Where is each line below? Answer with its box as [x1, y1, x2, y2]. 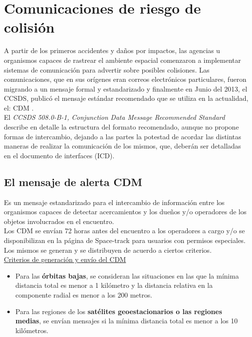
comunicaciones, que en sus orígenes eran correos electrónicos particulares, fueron [4, 74, 247, 84]
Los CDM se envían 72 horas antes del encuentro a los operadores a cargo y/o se [4, 225, 245, 236]
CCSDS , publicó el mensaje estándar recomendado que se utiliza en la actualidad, [4, 93, 249, 103]
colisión [4, 17, 55, 37]
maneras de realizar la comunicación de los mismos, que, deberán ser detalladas [4, 141, 241, 151]
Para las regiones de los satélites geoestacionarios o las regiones [15, 306, 222, 316]
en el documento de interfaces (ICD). [4, 150, 115, 160]
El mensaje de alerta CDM [4, 174, 142, 189]
